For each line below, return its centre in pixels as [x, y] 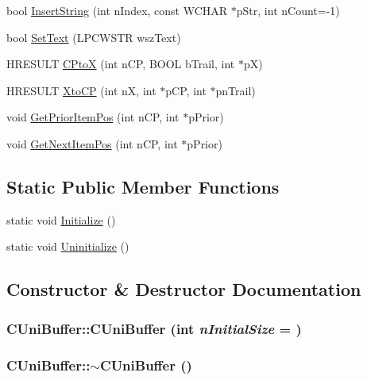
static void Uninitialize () [68, 246]
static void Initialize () [61, 219]
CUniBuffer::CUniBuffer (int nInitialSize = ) [154, 328]
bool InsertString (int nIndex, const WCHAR [117, 10]
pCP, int [186, 90]
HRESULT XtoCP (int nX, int [81, 90]
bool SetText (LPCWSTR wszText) [94, 37]
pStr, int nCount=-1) [288, 10]
